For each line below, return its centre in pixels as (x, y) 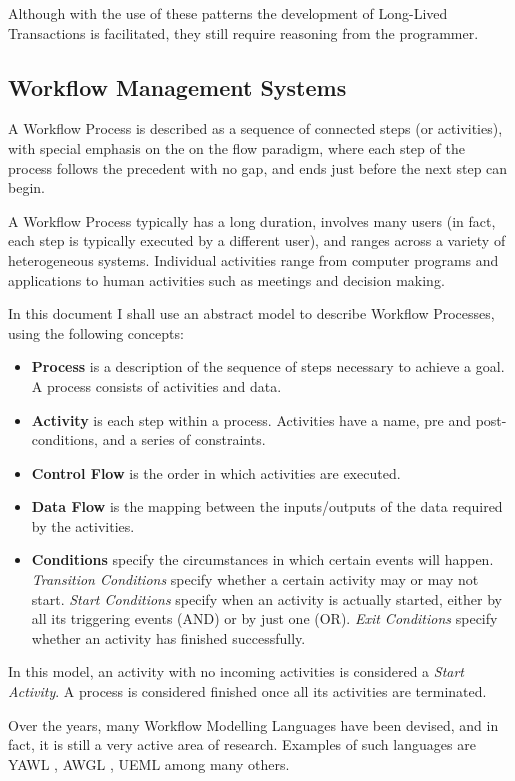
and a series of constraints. (184, 439)
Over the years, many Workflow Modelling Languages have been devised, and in (253, 724)
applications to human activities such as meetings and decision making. (226, 279)
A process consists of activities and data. (156, 385)
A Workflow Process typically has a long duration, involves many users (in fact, (252, 220)
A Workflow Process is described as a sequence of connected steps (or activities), (255, 128)
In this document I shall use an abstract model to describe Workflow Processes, (251, 313)
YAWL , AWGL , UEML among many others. (149, 763)
